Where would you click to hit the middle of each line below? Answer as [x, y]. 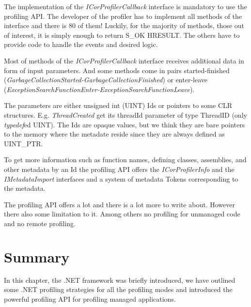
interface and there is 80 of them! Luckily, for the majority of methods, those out [124, 25]
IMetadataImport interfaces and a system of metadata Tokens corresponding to [121, 178]
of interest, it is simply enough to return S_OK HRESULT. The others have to [122, 35]
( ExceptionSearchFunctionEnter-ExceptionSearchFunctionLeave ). [99, 89]
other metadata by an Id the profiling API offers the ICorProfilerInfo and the [119, 169]
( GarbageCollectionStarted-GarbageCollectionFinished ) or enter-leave [106, 80]
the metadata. [25, 188]
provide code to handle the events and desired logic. [81, 44]
